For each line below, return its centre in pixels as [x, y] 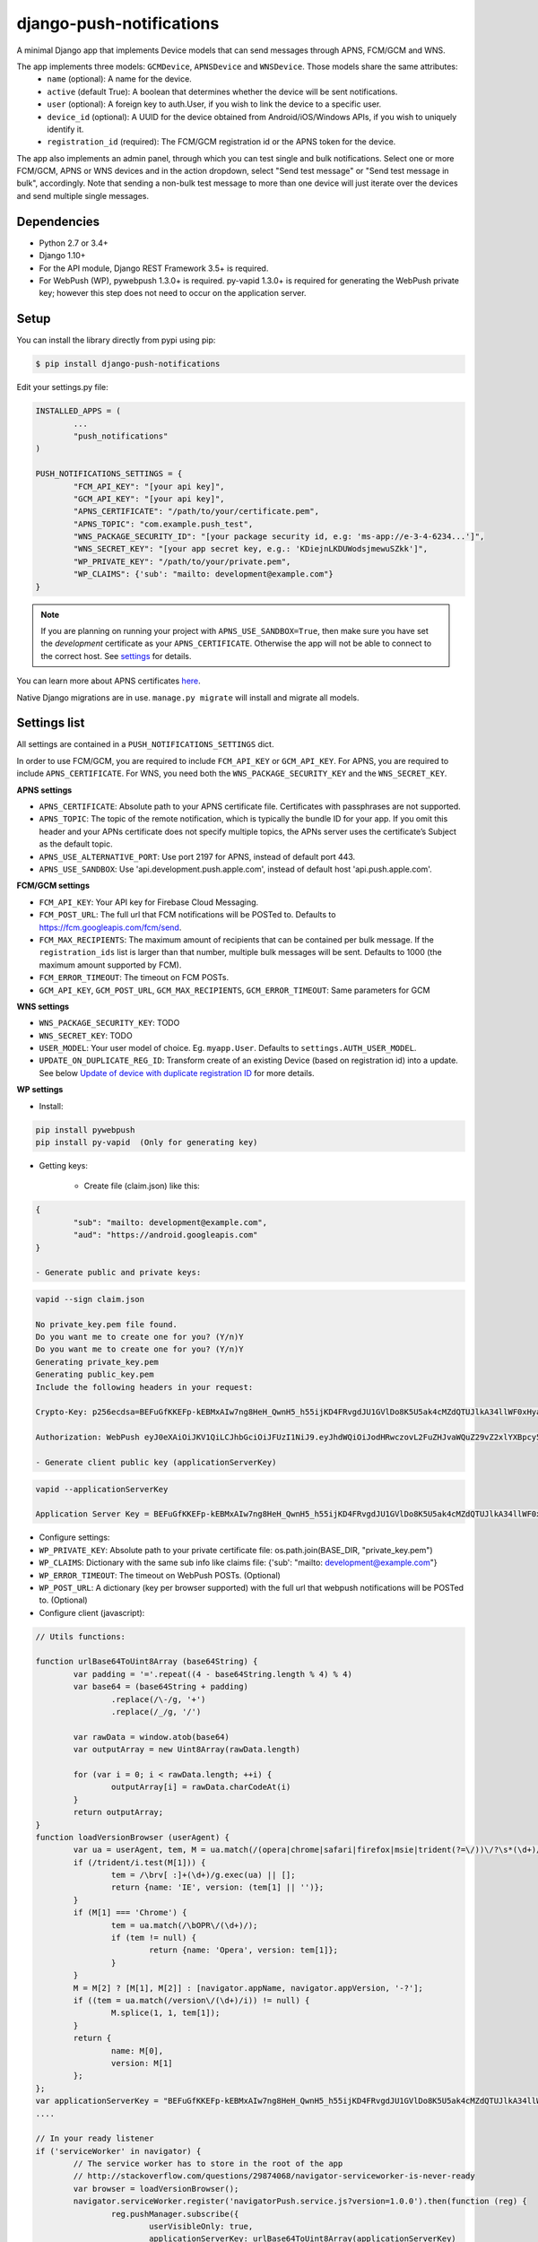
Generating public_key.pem [95, 1375]
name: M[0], [137, 2051]
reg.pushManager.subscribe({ [175, 2214]
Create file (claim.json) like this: [142, 1186]
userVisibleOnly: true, [201, 2227]
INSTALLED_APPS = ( [78, 411]
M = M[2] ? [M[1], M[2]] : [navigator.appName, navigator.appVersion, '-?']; [248, 1988]
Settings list [51, 723]
